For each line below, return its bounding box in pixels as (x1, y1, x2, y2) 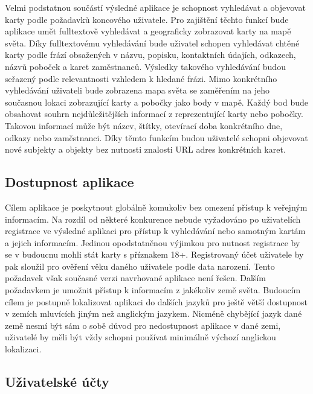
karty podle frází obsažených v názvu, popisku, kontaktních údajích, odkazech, (5, 48, 296, 61)
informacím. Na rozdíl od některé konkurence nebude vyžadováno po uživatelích (5, 212, 301, 225)
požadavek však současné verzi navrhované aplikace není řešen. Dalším (5, 272, 266, 284)
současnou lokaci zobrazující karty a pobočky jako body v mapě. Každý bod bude (5, 95, 308, 108)
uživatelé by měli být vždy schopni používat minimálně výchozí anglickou (5, 331, 276, 343)
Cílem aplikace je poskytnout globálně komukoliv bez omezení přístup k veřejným (5, 200, 308, 213)
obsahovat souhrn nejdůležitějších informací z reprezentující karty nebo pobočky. (5, 107, 303, 120)
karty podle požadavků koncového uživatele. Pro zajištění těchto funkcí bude (5, 13, 289, 25)
